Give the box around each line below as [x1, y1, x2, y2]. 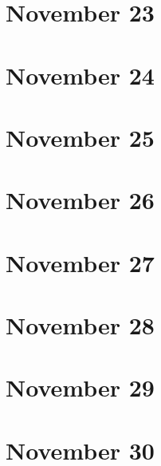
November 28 [6, 309, 155, 342]
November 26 [6, 184, 155, 216]
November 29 [6, 371, 155, 404]
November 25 [6, 120, 155, 153]
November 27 [6, 246, 155, 278]
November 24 [6, 58, 155, 91]
